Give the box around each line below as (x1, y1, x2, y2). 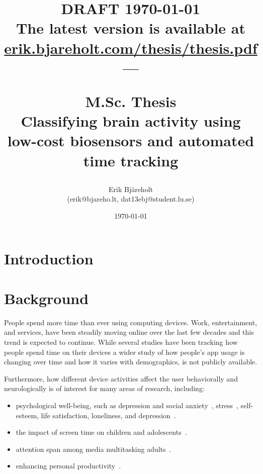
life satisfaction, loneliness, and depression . (41, 410, 176, 420)
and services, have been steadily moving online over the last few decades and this (4, 327, 254, 337)
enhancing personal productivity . (16, 460, 121, 471)
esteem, (16, 410, 39, 420)
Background (4, 288, 89, 308)
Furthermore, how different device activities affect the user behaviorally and (4, 373, 238, 384)
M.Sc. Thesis (85, 90, 177, 111)
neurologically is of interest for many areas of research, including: (4, 383, 205, 394)
